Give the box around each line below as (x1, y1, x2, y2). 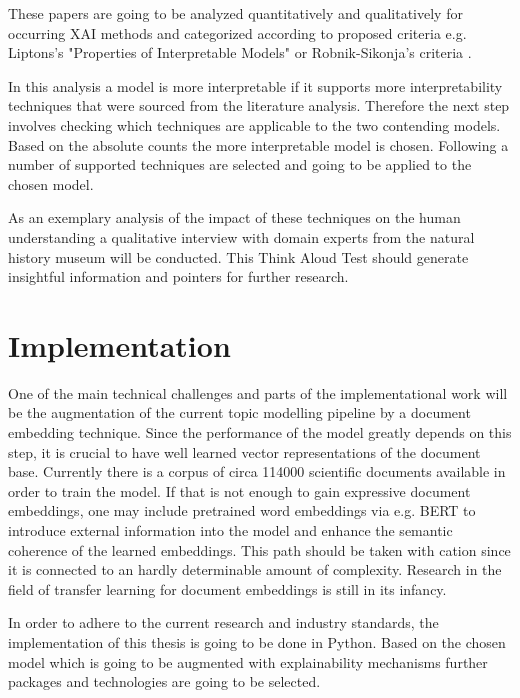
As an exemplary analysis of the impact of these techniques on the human (8, 207, 461, 228)
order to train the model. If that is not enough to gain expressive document (8, 480, 471, 501)
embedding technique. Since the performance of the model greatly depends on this (8, 422, 512, 443)
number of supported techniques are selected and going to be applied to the (8, 154, 472, 175)
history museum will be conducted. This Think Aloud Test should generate (8, 246, 469, 267)
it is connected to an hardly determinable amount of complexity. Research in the (8, 559, 502, 580)
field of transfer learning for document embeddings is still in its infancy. (8, 578, 447, 599)
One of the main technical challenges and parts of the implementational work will (8, 382, 508, 403)
